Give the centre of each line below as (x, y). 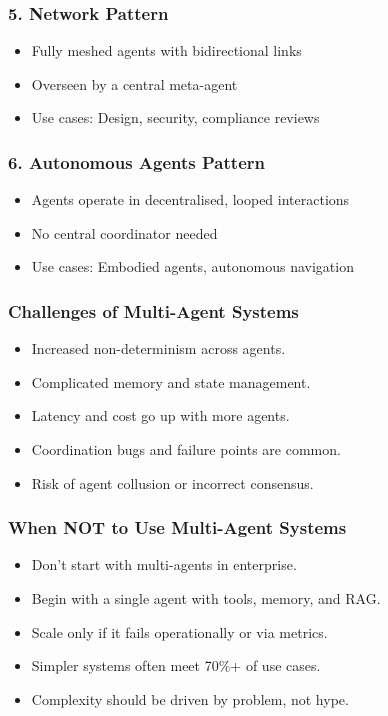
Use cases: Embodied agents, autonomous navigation (192, 266)
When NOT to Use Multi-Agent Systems (177, 527)
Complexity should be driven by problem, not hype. (190, 698)
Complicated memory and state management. (171, 381)
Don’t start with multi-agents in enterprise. (164, 564)
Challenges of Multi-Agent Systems (153, 310)
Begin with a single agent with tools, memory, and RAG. (206, 598)
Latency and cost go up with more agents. (160, 415)
